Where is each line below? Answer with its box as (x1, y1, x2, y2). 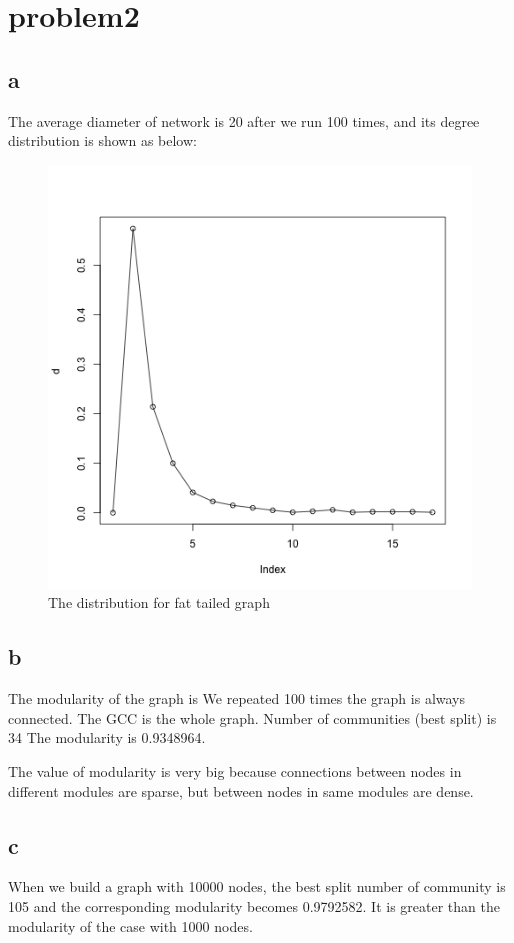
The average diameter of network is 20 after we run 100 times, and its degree (8, 110, 480, 131)
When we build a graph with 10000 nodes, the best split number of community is (8, 876, 506, 897)
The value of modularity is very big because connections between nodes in (8, 760, 462, 781)
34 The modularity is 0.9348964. (8, 727, 206, 748)
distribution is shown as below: (8, 130, 197, 151)
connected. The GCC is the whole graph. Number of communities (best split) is (8, 707, 497, 728)
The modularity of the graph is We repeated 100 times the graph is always (8, 688, 466, 709)
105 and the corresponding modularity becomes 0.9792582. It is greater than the (8, 895, 500, 916)
